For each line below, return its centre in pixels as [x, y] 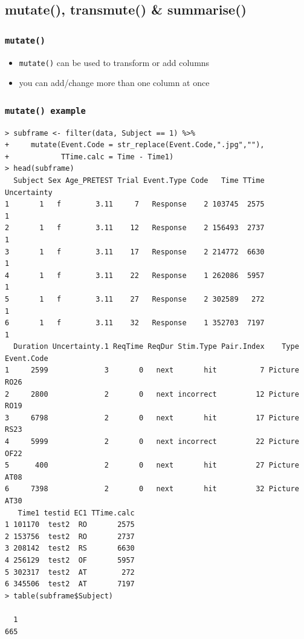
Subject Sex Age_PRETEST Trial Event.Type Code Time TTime [139, 180]
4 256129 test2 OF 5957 [70, 560]
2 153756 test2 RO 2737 [70, 536]
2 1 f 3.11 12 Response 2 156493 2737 [135, 228]
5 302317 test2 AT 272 [70, 572]
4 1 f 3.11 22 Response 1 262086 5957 [135, 275]
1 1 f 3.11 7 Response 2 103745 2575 [135, 204]
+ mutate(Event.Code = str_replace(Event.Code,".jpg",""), [135, 145]
